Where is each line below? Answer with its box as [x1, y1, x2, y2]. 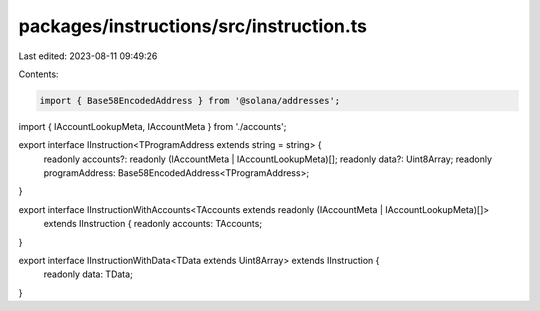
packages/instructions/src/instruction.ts [18, 15, 367, 37]
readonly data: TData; [43, 268, 134, 280]
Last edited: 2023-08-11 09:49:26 [18, 50, 158, 62]
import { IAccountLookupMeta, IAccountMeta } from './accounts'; [18, 120, 287, 132]
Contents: [18, 68, 59, 80]
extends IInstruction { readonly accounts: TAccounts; [43, 218, 263, 230]
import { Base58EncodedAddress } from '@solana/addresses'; [39, 95, 341, 106]
